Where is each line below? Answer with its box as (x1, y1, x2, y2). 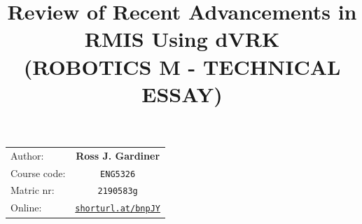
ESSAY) (141, 79, 223, 108)
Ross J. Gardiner (76, 148, 160, 162)
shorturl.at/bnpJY (75, 204, 160, 214)
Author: (11, 148, 44, 162)
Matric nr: (11, 183, 55, 197)
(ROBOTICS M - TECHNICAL (23, 52, 341, 80)
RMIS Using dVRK (84, 24, 280, 53)
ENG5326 (100, 169, 136, 179)
